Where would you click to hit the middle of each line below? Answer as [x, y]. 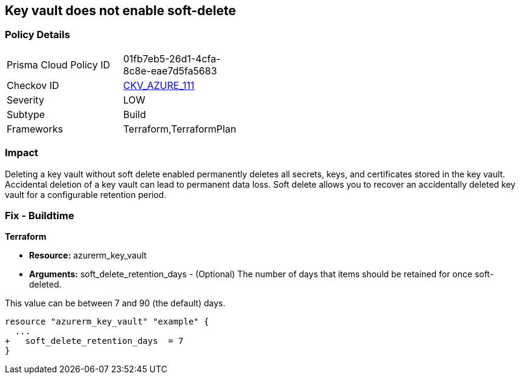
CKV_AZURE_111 [159, 85]
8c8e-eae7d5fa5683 [170, 71]
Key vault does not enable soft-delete [120, 11]
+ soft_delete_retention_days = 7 [94, 341]
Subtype [26, 114]
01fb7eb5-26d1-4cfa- [172, 58]
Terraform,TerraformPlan [180, 129]
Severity [25, 100]
